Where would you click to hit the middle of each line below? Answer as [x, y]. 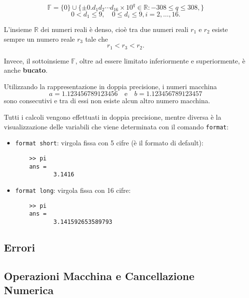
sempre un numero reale [39, 39]
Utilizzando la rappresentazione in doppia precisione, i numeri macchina [110, 86]
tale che [97, 39]
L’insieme [18, 29]
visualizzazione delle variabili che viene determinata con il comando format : [116, 126]
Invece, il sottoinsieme [37, 60]
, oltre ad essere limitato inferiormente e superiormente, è [160, 60]
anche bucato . [26, 70]
